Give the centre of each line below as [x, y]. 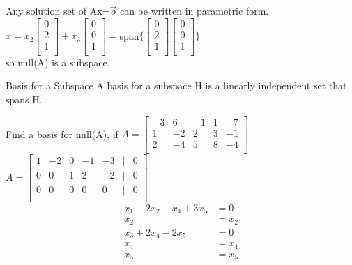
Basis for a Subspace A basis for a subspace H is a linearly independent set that [176, 85]
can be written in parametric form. [194, 10]
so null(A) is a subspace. [58, 62]
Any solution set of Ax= [58, 10]
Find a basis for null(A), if [62, 134]
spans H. [24, 99]
